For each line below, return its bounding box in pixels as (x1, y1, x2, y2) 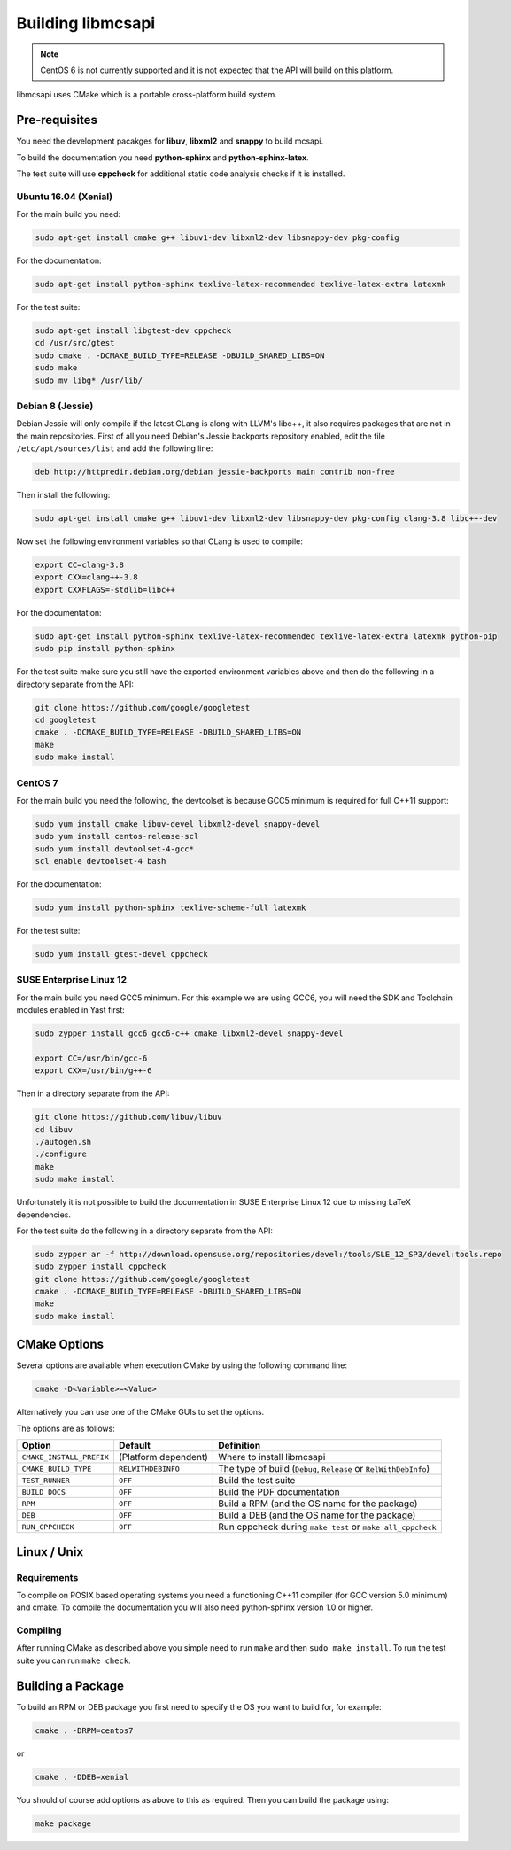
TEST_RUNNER (21, 1475, 70, 1485)
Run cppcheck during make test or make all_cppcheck (218, 1520, 437, 1533)
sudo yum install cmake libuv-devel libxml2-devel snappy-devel (35, 819, 321, 828)
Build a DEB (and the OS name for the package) (218, 1509, 416, 1521)
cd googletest (35, 714, 97, 725)
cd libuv (35, 1124, 74, 1134)
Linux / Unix (16, 1544, 84, 1559)
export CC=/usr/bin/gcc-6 (35, 1053, 148, 1063)
